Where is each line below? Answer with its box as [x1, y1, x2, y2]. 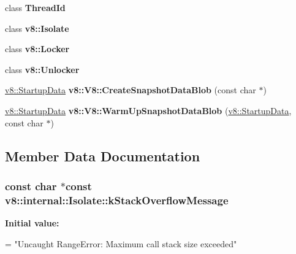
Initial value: [5, 217, 59, 229]
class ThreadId [5, 1, 66, 13]
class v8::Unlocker [5, 63, 80, 75]
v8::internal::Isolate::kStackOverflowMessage [5, 192, 229, 207]
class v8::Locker [5, 42, 70, 55]
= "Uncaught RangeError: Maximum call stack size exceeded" [5, 237, 237, 250]
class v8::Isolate [5, 21, 69, 34]
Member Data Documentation [5, 146, 200, 165]
